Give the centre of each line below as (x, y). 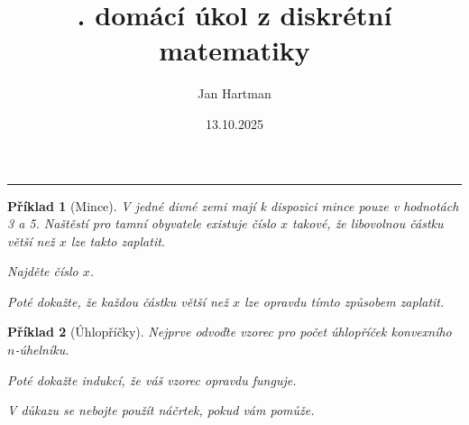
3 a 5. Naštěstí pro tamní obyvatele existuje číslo (142, 223)
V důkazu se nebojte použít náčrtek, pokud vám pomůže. (161, 410)
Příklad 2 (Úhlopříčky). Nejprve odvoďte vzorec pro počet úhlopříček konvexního (230, 332)
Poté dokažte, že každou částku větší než (118, 301)
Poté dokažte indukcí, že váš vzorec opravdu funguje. (152, 379)
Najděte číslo (43, 271)
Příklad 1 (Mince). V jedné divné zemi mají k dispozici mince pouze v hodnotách (233, 205)
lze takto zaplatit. (118, 240)
